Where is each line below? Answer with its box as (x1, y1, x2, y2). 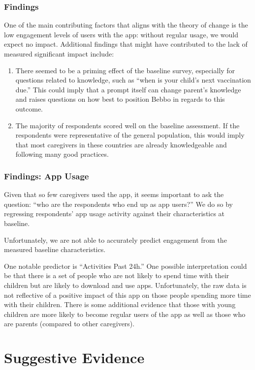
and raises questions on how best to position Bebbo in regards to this (15, 94, 225, 104)
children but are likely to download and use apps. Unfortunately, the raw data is (4, 280, 247, 290)
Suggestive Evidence (4, 347, 145, 368)
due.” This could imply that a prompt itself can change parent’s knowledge (15, 84, 241, 94)
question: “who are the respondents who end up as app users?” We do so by (4, 199, 233, 209)
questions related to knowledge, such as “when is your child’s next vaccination (15, 75, 251, 85)
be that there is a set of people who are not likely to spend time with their (4, 270, 229, 281)
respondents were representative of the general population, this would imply (15, 130, 245, 140)
